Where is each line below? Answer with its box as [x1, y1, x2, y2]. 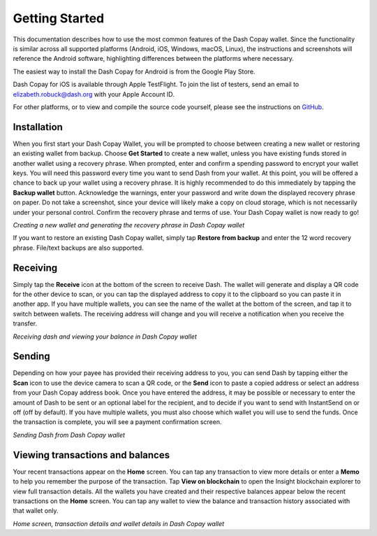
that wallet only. [13, 507, 59, 515]
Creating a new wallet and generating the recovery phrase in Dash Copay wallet [13, 220, 245, 229]
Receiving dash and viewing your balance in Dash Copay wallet [13, 332, 197, 341]
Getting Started [13, 10, 105, 26]
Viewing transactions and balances [13, 449, 170, 461]
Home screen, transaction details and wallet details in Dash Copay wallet [13, 519, 225, 528]
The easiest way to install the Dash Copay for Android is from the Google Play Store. [13, 67, 256, 76]
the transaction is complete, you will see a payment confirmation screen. [13, 418, 222, 426]
